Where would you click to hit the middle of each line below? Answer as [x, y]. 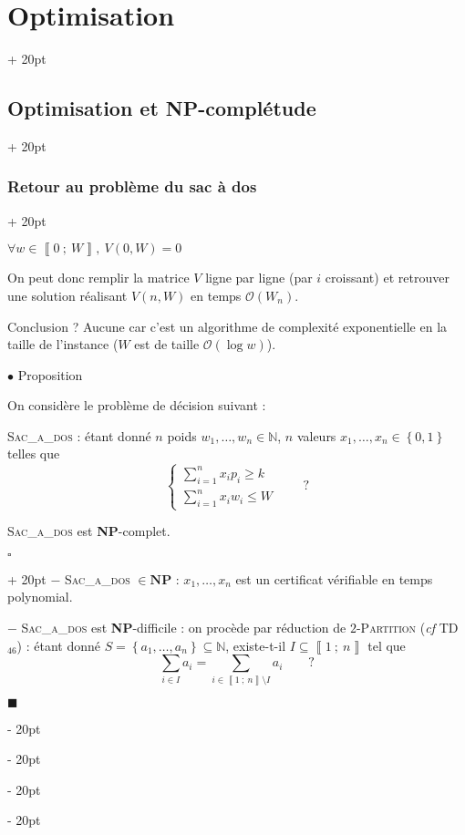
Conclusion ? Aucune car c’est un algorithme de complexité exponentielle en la [227, 326]
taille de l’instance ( [63, 344]
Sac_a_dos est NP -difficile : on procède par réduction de [184, 628]
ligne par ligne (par [259, 278]
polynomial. [40, 597]
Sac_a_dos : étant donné [79, 435]
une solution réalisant [67, 295]
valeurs [316, 435]
